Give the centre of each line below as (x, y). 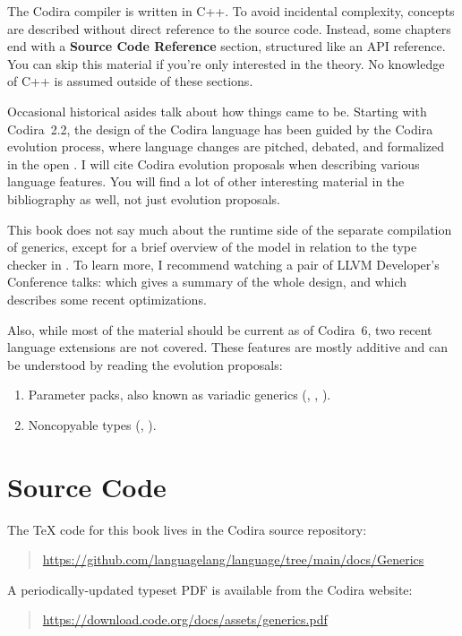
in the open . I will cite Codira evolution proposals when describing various (214, 163)
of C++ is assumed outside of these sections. (130, 81)
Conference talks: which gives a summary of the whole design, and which (207, 282)
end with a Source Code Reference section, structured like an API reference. (227, 46)
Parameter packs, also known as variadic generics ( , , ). (180, 395)
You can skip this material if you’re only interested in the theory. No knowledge (226, 63)
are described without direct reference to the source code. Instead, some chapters (229, 28)
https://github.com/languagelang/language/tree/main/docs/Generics (233, 559)
